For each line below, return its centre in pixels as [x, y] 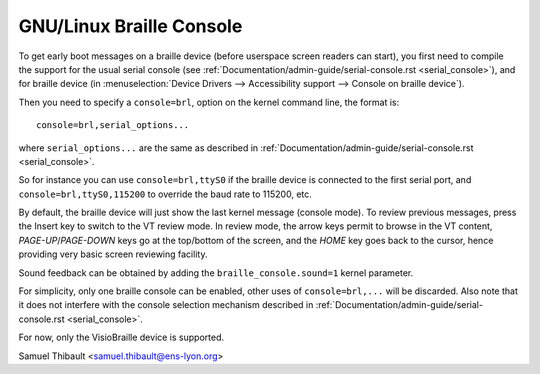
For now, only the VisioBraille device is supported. [121, 337]
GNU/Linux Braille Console [130, 26]
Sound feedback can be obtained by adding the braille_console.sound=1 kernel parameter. [216, 272]
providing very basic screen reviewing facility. [113, 254]
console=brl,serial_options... [113, 125]
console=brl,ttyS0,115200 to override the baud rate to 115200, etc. [165, 194]
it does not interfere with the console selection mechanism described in [166, 305]
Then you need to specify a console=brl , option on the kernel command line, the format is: [209, 102]
